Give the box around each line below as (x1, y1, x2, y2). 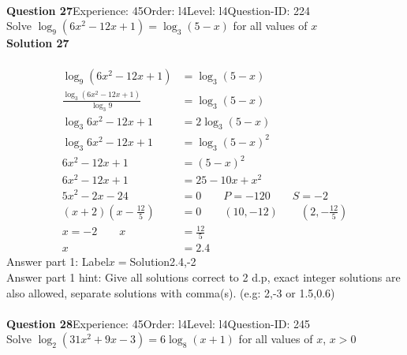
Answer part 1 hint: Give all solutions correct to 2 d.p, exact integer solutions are (6, 269, 401, 286)
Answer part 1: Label (6, 253, 109, 270)
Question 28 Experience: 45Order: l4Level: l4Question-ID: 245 (6, 315, 310, 331)
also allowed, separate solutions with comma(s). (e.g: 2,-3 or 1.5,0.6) (6, 284, 335, 301)
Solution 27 (6, 35, 69, 51)
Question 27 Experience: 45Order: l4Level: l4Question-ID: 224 (6, 2, 310, 18)
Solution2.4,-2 (129, 253, 196, 270)
